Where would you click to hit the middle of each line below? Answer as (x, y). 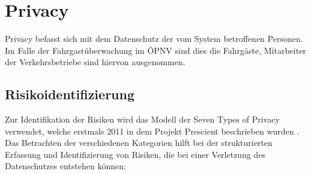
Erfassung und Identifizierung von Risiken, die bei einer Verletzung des (135, 154)
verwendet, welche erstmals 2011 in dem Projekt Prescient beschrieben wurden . (152, 131)
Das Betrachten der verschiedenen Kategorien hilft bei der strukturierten (139, 143)
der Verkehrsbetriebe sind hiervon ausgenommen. (95, 62)
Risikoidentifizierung (70, 94)
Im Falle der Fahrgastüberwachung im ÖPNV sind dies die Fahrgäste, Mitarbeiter (155, 50)
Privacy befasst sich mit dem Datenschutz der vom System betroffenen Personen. (154, 39)
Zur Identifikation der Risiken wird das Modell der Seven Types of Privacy (142, 119)
